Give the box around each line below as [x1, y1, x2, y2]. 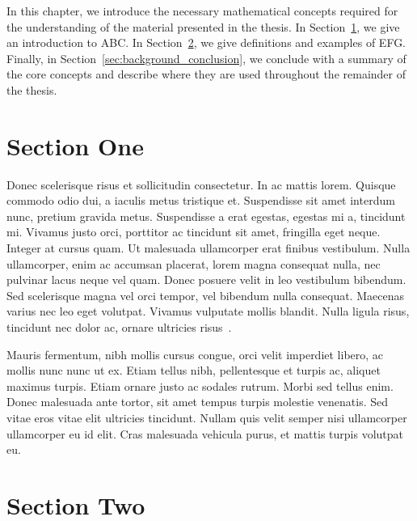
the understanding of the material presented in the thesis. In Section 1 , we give [6, 18, 400, 35]
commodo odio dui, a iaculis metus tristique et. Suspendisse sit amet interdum [6, 192, 395, 209]
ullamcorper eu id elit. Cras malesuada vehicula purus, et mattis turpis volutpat [6, 425, 403, 442]
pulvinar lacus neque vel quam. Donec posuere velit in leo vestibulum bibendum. [6, 271, 406, 288]
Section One [6, 129, 144, 162]
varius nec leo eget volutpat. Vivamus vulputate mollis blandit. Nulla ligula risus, [6, 303, 410, 320]
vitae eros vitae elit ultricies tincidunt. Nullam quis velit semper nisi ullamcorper [6, 409, 407, 426]
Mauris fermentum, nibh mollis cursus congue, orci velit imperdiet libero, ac [6, 345, 384, 362]
